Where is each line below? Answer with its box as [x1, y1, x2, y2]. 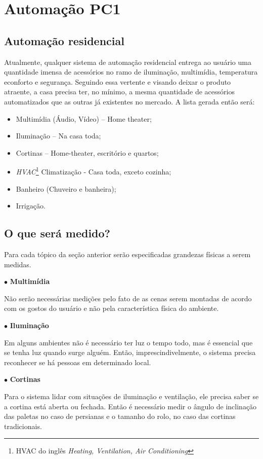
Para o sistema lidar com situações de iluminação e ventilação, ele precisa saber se [4, 391, 259, 401]
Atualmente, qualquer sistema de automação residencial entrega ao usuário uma [4, 56, 251, 67]
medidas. [4, 259, 31, 269]
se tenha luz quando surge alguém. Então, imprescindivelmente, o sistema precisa [4, 347, 256, 358]
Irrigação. [16, 200, 46, 211]
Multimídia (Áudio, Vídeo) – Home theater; [16, 113, 152, 124]
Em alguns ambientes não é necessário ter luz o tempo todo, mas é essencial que [4, 337, 253, 347]
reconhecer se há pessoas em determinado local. [4, 357, 151, 367]
